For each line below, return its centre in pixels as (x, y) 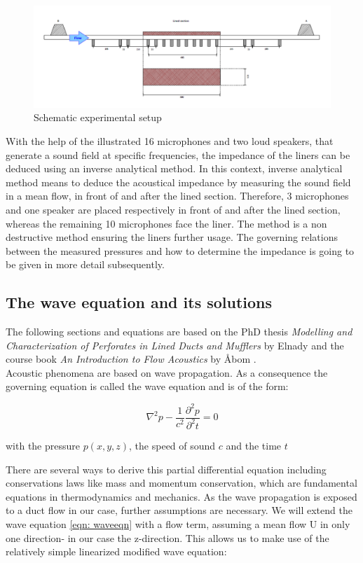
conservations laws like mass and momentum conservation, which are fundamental (181, 483)
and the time (254, 445)
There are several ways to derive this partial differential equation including (166, 469)
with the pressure (43, 445)
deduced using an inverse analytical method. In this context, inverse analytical (174, 168)
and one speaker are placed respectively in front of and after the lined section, (173, 209)
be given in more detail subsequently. (85, 264)
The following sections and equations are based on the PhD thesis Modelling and (179, 332)
